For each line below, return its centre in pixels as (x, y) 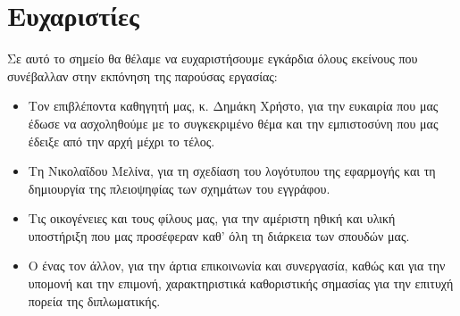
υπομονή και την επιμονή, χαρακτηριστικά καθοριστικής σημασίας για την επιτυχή (241, 283)
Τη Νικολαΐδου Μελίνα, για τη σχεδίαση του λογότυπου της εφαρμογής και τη (232, 171)
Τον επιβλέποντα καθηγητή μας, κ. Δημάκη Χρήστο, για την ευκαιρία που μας (233, 106)
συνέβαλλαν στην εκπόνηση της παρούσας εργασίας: (142, 75)
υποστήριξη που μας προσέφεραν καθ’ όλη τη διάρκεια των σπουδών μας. (219, 235)
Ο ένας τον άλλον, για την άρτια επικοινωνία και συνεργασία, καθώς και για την (237, 266)
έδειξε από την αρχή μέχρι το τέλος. (121, 141)
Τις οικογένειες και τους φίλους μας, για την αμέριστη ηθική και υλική (212, 218)
